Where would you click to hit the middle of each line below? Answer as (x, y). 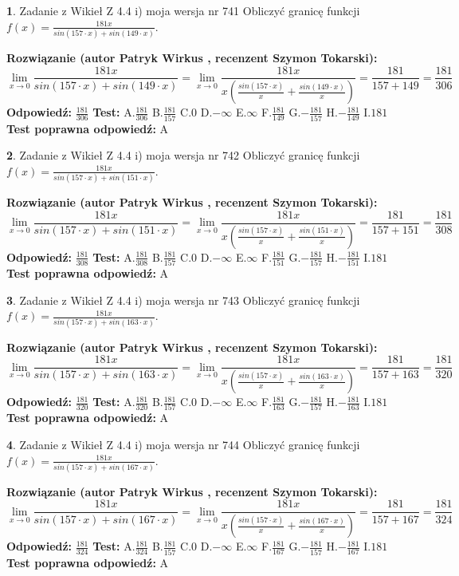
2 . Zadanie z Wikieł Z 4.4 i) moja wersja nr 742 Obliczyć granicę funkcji (183, 155)
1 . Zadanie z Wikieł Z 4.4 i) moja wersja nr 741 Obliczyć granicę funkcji (183, 10)
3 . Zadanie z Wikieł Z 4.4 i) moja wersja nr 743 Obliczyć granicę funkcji (183, 300)
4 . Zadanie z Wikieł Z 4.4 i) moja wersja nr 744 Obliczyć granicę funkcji (183, 444)
